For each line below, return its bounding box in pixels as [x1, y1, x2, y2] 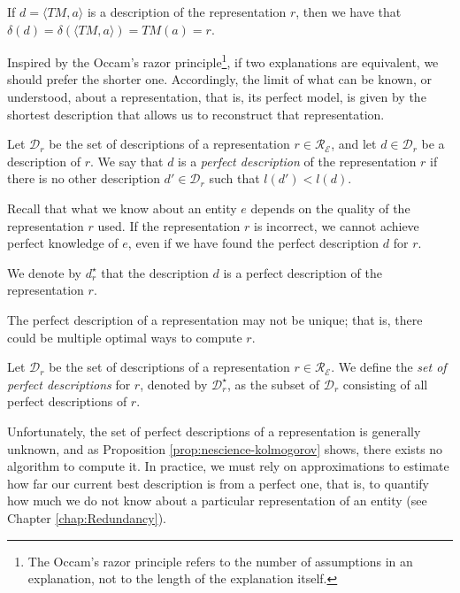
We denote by [7, 263, 81, 281]
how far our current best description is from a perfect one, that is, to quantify [7, 474, 429, 492]
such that [209, 169, 260, 188]
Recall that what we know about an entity [7, 199, 237, 217]
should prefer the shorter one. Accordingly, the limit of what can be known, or [7, 70, 432, 89]
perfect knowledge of [7, 234, 119, 252]
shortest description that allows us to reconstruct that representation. [7, 104, 385, 123]
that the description [101, 263, 209, 281]
